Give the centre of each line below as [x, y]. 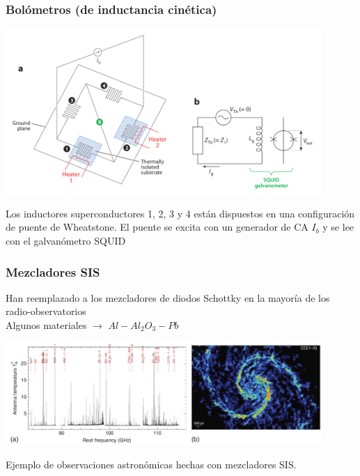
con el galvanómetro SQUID [66, 240]
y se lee [338, 227]
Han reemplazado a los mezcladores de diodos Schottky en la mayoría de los [168, 297]
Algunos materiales [46, 324]
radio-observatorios [46, 311]
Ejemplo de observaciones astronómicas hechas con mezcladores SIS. [151, 464]
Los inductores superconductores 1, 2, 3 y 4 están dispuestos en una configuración [180, 213]
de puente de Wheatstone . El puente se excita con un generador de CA [157, 227]
